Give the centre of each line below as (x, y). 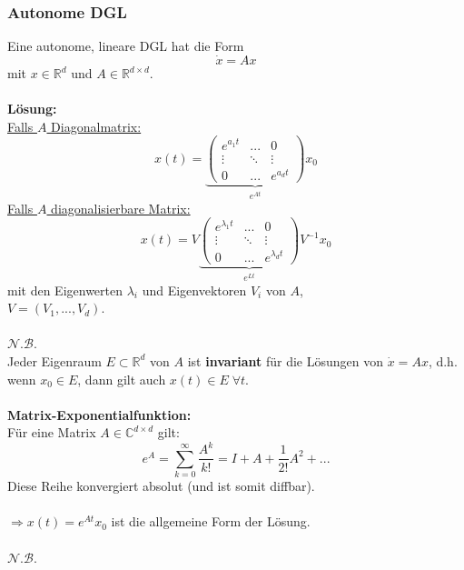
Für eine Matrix (52, 432)
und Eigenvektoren (194, 290)
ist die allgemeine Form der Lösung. (211, 521)
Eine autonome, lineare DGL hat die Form (126, 46)
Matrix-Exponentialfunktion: (99, 414)
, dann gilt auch (122, 379)
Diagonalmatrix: (96, 126)
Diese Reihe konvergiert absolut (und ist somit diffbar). (161, 486)
